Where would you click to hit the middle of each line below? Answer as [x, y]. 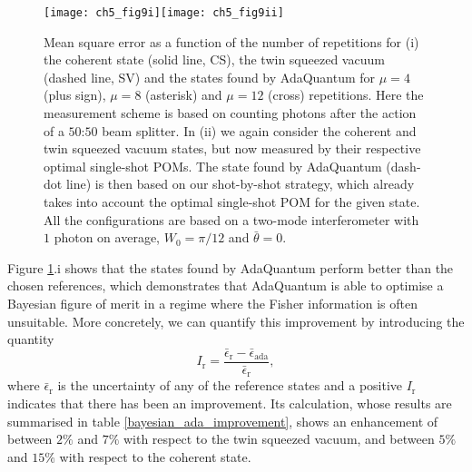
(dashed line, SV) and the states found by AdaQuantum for [210, 77]
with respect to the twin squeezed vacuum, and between [279, 439]
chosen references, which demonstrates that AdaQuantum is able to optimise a [226, 285]
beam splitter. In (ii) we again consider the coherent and [259, 130]
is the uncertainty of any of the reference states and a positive [230, 385]
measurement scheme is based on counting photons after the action [230, 113]
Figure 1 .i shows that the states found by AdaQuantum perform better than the [231, 267]
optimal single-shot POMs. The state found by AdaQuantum [213, 166]
